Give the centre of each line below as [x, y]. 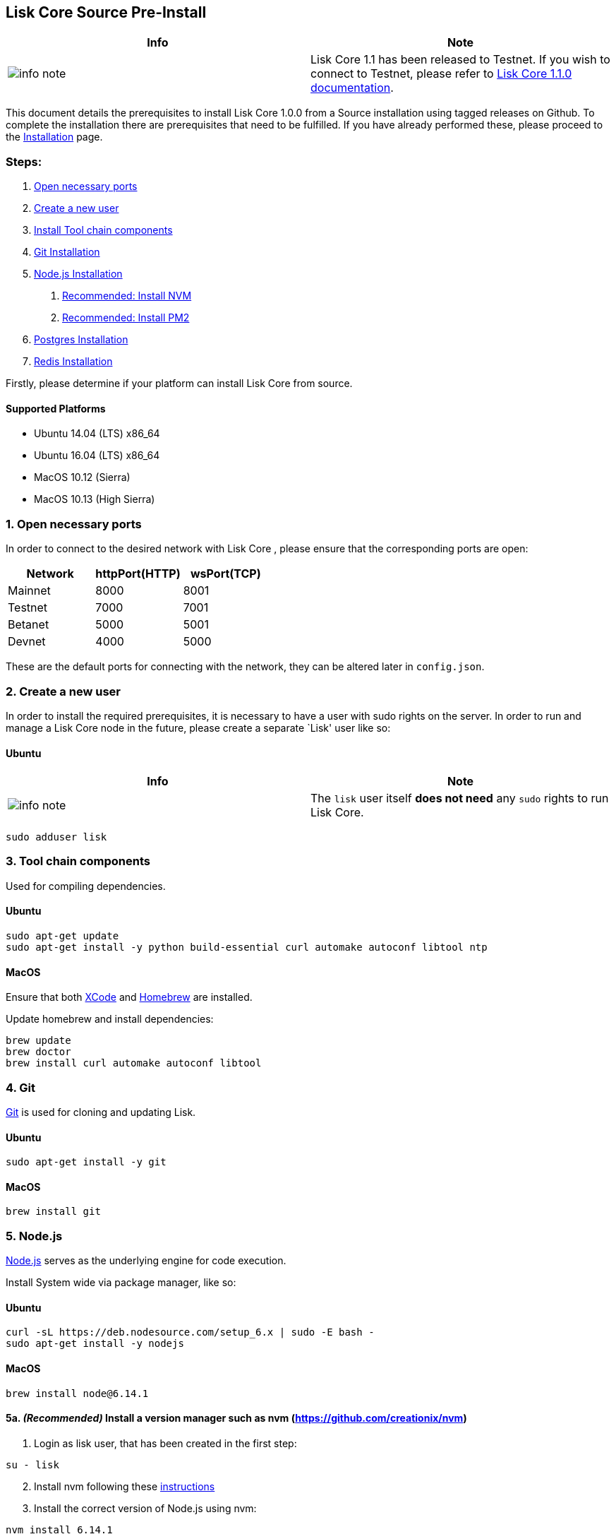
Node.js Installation [78, 274]
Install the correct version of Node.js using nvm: [145, 1508]
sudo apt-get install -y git [86, 1162]
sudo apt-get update [62, 936]
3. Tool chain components [78, 861]
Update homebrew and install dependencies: [110, 1019]
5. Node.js [34, 1236]
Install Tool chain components [103, 230]
